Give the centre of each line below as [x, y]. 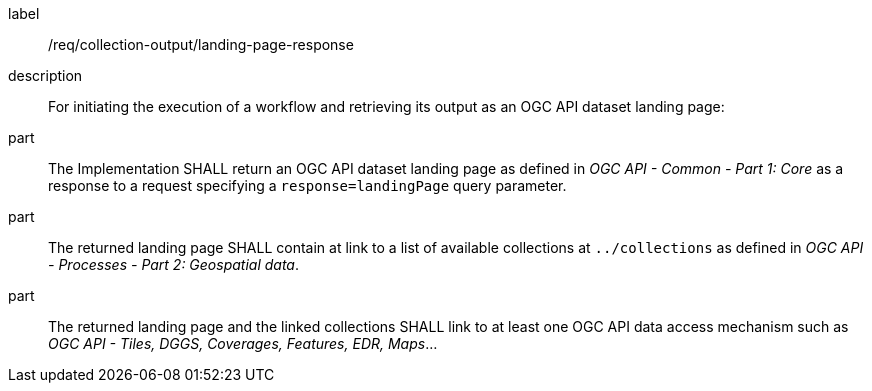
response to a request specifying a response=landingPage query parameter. [307, 185]
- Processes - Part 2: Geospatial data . [174, 264]
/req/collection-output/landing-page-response [201, 44]
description [45, 75]
